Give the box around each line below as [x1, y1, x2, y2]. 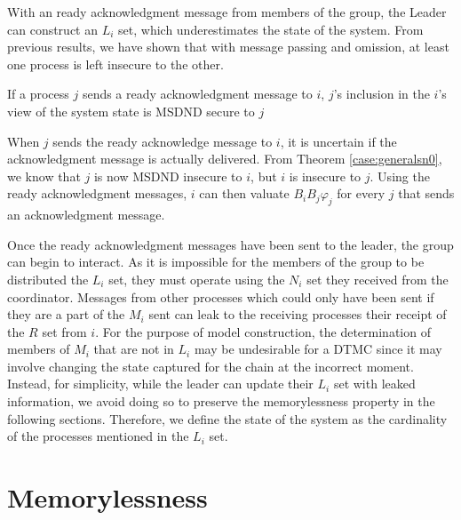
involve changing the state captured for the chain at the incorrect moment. [7, 356, 414, 375]
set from [42, 322, 87, 340]
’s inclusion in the [333, 84, 430, 103]
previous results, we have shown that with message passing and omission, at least [7, 37, 449, 56]
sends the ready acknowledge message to [52, 132, 273, 150]
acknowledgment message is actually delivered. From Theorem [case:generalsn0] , [7, 149, 442, 168]
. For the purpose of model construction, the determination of [95, 322, 431, 340]
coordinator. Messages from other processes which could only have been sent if [7, 287, 434, 306]
